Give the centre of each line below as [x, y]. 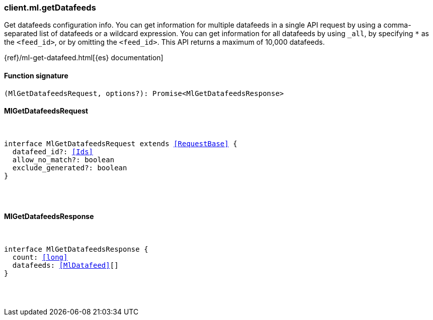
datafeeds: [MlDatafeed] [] [65, 265]
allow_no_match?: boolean [63, 159]
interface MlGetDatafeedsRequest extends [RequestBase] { [121, 143]
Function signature [36, 75]
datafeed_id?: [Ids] [53, 151]
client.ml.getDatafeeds [50, 8]
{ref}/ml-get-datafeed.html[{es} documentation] [84, 58]
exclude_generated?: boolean [70, 168]
